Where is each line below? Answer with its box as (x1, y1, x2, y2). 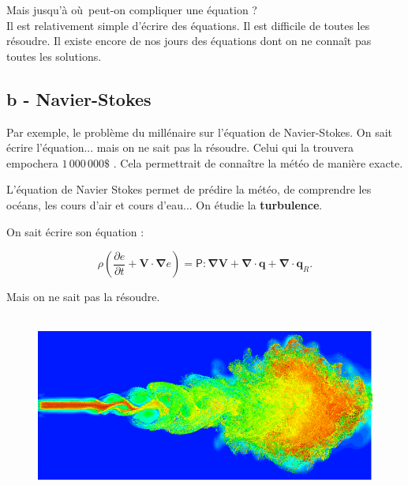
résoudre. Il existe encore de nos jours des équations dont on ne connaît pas (6, 32, 372, 49)
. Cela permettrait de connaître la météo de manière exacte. (113, 154, 403, 171)
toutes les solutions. (6, 47, 102, 64)
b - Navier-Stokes (6, 86, 152, 111)
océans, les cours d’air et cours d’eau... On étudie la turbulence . (6, 196, 323, 213)
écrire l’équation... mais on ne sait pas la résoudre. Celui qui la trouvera (6, 139, 354, 156)
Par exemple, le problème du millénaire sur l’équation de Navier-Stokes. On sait (6, 123, 393, 140)
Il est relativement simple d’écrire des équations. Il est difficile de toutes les (6, 17, 370, 33)
